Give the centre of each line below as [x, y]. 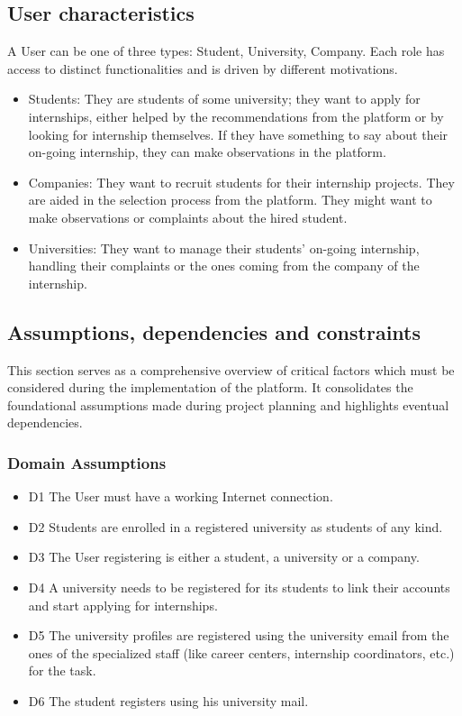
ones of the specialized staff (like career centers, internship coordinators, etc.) [241, 652]
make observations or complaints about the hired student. [188, 217]
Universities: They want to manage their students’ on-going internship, [224, 248]
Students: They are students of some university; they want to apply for [224, 99]
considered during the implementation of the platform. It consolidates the [210, 387]
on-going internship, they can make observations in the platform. [207, 152]
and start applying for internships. [123, 605]
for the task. [62, 670]
